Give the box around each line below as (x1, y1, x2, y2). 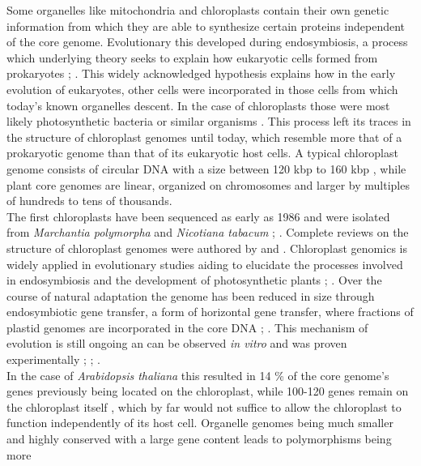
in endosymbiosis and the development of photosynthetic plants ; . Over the (6, 271, 382, 289)
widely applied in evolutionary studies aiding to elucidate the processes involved (6, 255, 403, 272)
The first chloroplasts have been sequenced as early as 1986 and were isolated (6, 207, 390, 224)
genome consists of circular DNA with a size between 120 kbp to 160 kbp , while (6, 160, 406, 177)
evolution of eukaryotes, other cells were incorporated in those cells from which (6, 80, 398, 97)
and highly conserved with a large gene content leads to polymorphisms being (6, 430, 392, 447)
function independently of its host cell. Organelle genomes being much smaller (6, 414, 393, 431)
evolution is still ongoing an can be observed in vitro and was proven (6, 335, 347, 352)
